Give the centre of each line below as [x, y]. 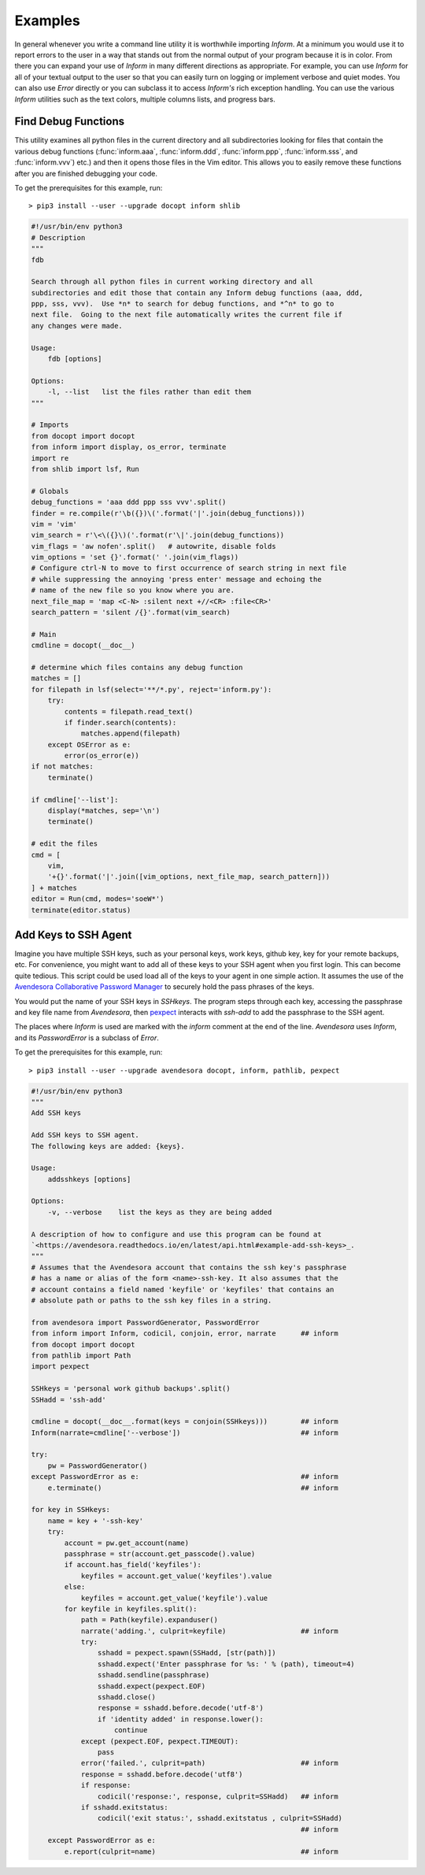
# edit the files [65, 844]
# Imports [50, 425]
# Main [44, 634]
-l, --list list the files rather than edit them [150, 392]
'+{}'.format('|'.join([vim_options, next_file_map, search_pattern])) [189, 877]
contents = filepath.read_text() [129, 711]
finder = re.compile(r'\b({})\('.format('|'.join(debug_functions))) [168, 513]
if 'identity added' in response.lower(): [180, 1719]
